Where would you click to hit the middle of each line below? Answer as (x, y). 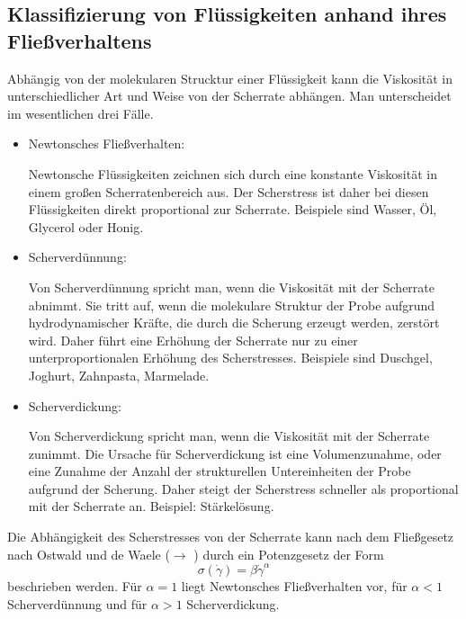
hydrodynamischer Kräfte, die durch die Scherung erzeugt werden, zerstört (234, 323)
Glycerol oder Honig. (86, 226)
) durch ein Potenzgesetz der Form (289, 554)
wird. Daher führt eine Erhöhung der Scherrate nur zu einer (193, 340)
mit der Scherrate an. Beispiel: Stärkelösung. (151, 506)
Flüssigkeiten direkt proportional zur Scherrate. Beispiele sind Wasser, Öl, (233, 209)
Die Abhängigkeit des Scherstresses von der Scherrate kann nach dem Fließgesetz (231, 537)
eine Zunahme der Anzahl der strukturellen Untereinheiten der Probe (220, 471)
